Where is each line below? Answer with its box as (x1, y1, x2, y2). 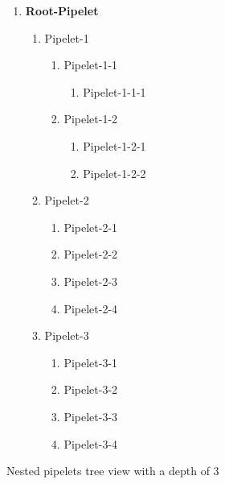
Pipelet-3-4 (63, 435, 118, 452)
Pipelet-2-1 (63, 218, 118, 235)
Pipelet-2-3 (63, 272, 118, 289)
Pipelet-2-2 (63, 246, 118, 263)
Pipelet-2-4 (63, 300, 118, 316)
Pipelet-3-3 (63, 407, 118, 424)
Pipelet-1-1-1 (83, 83, 146, 100)
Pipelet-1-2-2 (83, 164, 146, 181)
